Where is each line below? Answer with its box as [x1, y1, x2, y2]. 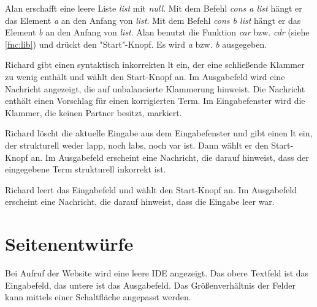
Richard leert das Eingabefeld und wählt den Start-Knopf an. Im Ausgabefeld [5, 183, 297, 196]
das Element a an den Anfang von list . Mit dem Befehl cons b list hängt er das [5, 13, 301, 26]
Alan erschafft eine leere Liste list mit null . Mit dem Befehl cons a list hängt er [5, 2, 302, 14]
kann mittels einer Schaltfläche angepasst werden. [5, 290, 191, 303]
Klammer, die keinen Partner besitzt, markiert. [5, 106, 182, 119]
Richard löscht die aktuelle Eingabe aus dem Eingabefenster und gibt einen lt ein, [5, 127, 313, 139]
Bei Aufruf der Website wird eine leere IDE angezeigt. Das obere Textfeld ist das [5, 267, 309, 279]
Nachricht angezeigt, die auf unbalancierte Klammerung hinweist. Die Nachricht [5, 82, 305, 95]
